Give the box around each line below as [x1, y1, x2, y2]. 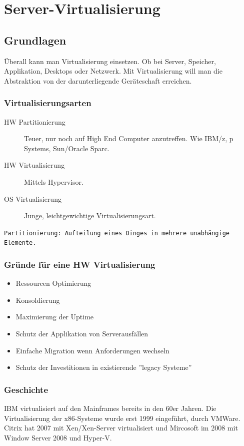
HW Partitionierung [4, 116, 65, 127]
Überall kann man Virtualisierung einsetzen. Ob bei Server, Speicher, [4, 56, 216, 66]
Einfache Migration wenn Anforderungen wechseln [15, 345, 169, 355]
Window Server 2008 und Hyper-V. [4, 432, 112, 442]
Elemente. [4, 239, 36, 247]
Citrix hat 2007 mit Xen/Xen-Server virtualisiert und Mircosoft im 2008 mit [4, 422, 238, 433]
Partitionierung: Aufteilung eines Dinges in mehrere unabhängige [4, 229, 230, 237]
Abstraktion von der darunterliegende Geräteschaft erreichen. [4, 75, 192, 86]
